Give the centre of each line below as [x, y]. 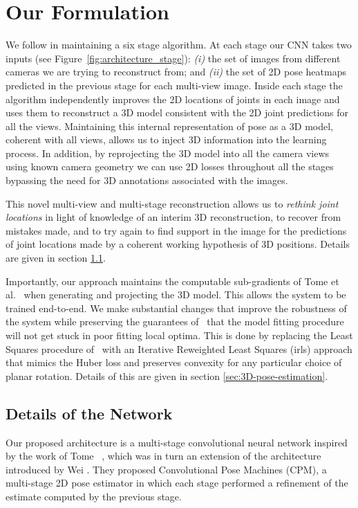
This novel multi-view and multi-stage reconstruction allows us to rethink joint [172, 203]
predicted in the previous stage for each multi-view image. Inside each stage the [174, 85]
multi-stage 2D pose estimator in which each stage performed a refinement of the [177, 483]
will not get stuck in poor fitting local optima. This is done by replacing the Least [179, 335]
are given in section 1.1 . [56, 258]
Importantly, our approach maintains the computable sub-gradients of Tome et [172, 281]
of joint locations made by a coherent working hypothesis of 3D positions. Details [178, 244]
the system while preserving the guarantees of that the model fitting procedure [175, 321]
